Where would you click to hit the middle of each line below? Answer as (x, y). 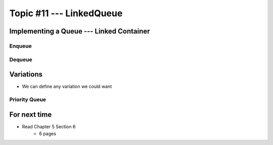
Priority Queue (28, 99)
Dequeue (21, 59)
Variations (26, 74)
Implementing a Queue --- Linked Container (80, 31)
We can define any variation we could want (67, 87)
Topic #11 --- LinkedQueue (66, 13)
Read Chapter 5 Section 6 (49, 126)
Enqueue (21, 46)
